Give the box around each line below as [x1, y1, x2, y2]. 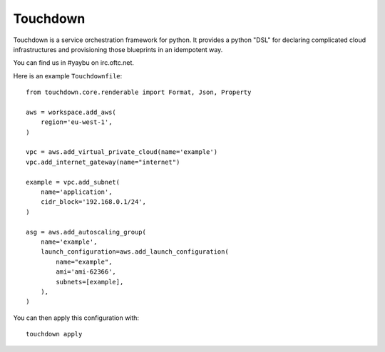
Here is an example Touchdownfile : [13, 71, 123, 80]
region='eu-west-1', [40, 118, 113, 126]
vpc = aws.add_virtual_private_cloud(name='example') [26, 148, 217, 156]
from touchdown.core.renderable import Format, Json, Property [26, 88, 252, 96]
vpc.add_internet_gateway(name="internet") [26, 157, 180, 166]
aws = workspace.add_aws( [26, 108, 117, 116]
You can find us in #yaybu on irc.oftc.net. [13, 58, 135, 67]
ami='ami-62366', [56, 268, 117, 276]
